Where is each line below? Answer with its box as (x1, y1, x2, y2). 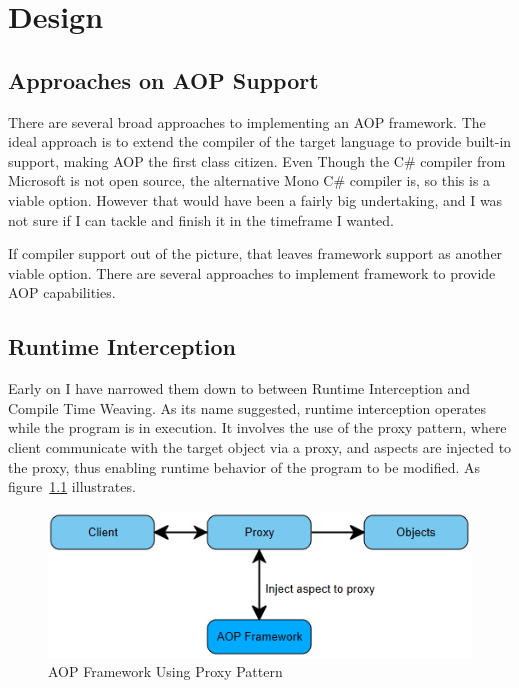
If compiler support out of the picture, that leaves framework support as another (8, 243, 503, 264)
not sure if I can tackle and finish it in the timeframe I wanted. (8, 209, 394, 230)
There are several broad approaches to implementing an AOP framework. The (8, 111, 486, 132)
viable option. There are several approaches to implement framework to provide (8, 262, 496, 283)
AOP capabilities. (8, 282, 116, 303)
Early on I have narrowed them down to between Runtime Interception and (8, 378, 471, 399)
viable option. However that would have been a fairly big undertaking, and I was (8, 189, 503, 210)
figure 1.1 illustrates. (8, 476, 136, 497)
